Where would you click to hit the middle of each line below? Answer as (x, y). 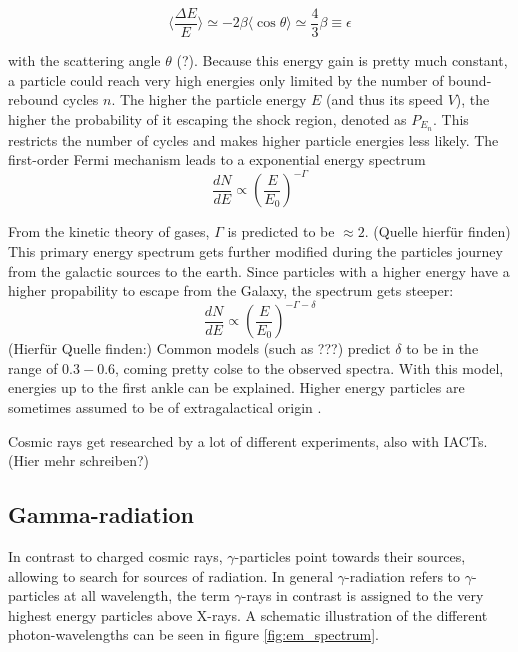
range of (33, 367)
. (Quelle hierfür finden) (437, 231)
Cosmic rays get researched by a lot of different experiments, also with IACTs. (248, 440)
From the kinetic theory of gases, (109, 231)
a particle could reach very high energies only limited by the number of (226, 79)
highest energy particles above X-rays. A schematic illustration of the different (248, 614)
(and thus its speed (384, 99)
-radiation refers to (403, 575)
